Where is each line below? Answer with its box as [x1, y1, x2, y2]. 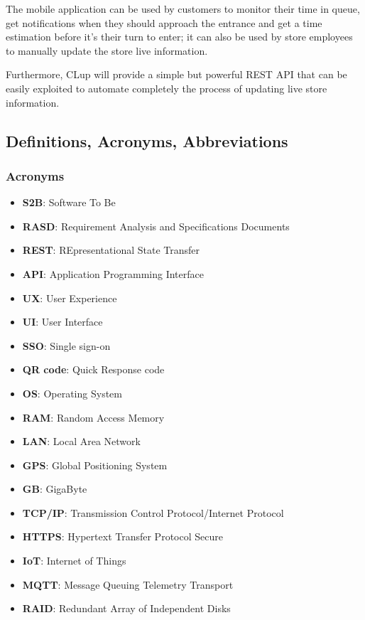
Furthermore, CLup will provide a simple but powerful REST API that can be [6, 67, 347, 82]
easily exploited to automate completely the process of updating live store [6, 80, 327, 95]
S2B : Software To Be [22, 195, 116, 210]
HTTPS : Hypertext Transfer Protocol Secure [22, 529, 223, 544]
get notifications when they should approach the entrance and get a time [6, 15, 322, 30]
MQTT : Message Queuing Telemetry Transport [22, 577, 234, 592]
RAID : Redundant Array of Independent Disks [22, 601, 231, 616]
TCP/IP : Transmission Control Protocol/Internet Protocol [22, 505, 284, 520]
